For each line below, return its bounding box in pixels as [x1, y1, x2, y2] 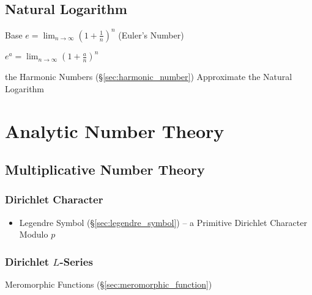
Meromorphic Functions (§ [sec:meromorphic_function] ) [5, 278, 212, 291]
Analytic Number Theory [5, 118, 225, 143]
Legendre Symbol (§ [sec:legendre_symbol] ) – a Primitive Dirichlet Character [19, 216, 307, 228]
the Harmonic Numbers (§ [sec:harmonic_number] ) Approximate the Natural [5, 70, 292, 83]
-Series [59, 253, 93, 269]
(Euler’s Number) [118, 28, 184, 41]
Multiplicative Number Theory [5, 160, 205, 179]
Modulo [19, 228, 48, 241]
